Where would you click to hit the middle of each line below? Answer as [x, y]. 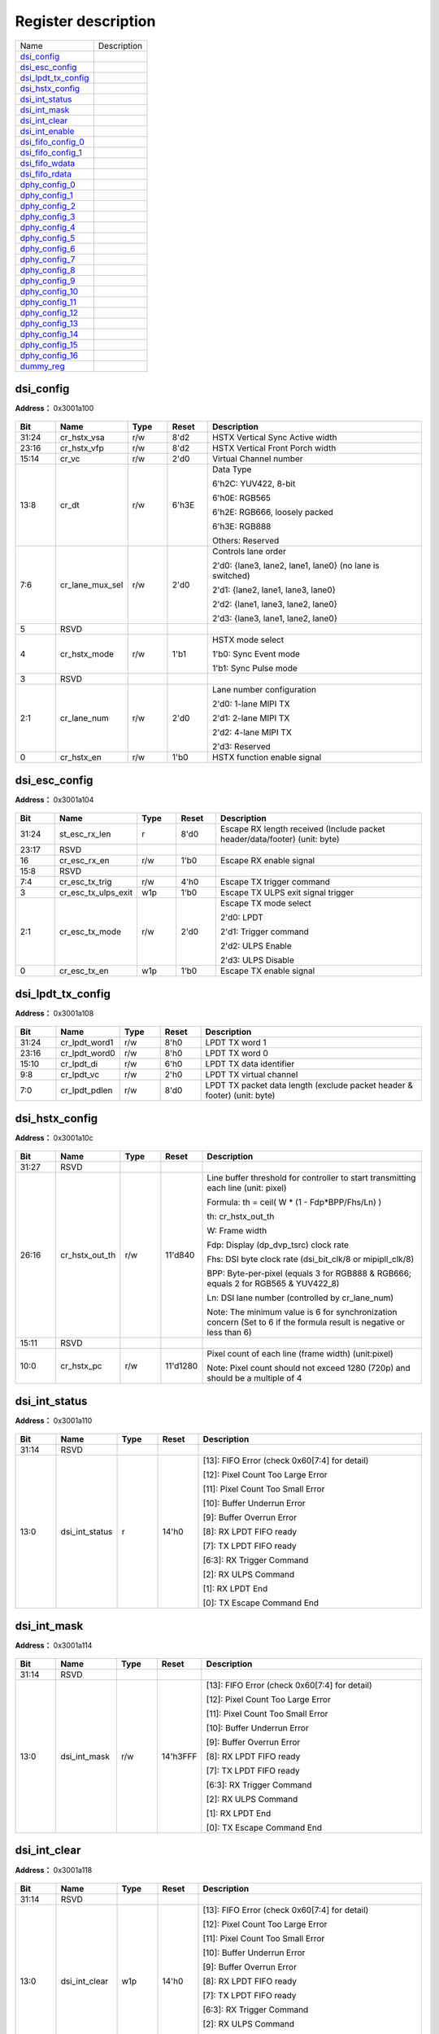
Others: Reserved [246, 541]
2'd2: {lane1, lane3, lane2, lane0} [274, 605]
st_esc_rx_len [85, 834]
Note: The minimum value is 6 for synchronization [302, 1312]
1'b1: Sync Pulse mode [255, 669]
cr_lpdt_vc [80, 1075]
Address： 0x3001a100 [54, 408]
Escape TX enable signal [267, 971]
